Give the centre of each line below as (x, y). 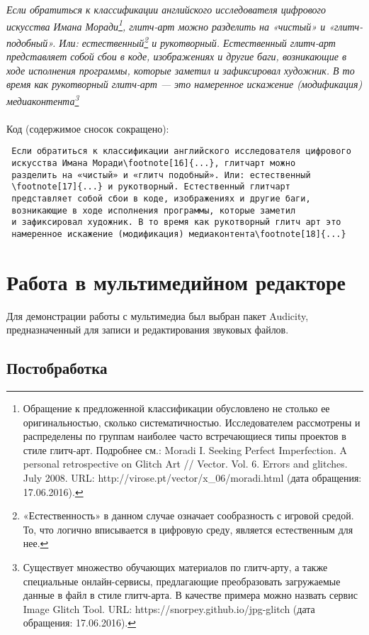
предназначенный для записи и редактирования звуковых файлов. (148, 330)
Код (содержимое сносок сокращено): (88, 128)
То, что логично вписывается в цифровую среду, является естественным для (188, 529)
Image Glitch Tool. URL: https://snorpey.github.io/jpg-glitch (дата (169, 608)
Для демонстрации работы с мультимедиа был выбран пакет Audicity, (158, 315)
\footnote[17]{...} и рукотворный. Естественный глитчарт (151, 187)
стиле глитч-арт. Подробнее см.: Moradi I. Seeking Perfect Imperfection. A (185, 449)
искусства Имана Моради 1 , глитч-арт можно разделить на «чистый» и (166, 25)
